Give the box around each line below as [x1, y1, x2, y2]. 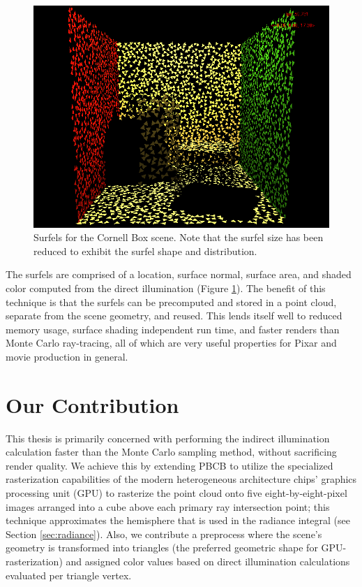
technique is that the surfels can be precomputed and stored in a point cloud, [6, 294, 337, 309]
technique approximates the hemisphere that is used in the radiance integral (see [6, 513, 351, 528]
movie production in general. [6, 349, 128, 363]
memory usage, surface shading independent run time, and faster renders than [6, 321, 340, 336]
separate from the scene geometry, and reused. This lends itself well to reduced [6, 308, 342, 323]
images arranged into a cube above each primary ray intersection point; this [6, 499, 330, 514]
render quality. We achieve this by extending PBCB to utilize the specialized [6, 458, 333, 472]
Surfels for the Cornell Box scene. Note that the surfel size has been [33, 230, 324, 245]
